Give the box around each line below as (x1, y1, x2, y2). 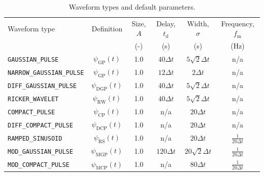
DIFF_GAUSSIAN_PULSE (8, 82, 77, 90)
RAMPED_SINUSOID (8, 135, 62, 142)
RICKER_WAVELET (8, 95, 59, 103)
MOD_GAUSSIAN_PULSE (8, 148, 73, 156)
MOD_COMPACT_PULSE (8, 161, 70, 169)
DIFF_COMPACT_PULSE (8, 121, 73, 129)
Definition (91, 23, 122, 33)
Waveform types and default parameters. (69, 2, 195, 12)
